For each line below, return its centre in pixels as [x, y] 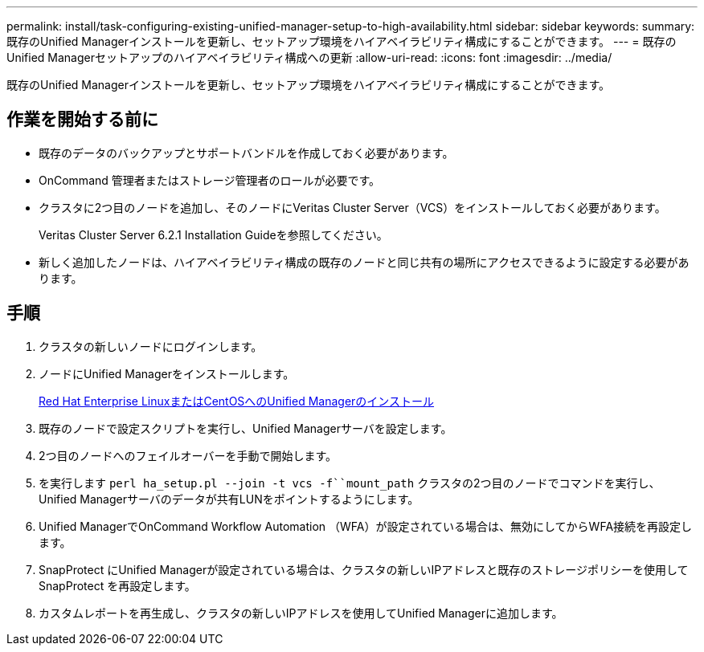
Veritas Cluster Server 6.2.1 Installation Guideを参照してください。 [213, 234]
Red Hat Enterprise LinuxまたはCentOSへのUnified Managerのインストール [237, 401]
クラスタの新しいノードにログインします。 [151, 346]
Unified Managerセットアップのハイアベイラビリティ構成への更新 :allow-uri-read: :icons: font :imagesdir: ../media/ [309, 57]
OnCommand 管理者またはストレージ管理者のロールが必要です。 [210, 180]
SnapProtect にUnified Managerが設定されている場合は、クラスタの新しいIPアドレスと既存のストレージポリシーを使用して [364, 569]
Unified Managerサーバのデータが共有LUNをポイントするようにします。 [229, 499]
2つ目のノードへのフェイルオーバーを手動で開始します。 [188, 455]
